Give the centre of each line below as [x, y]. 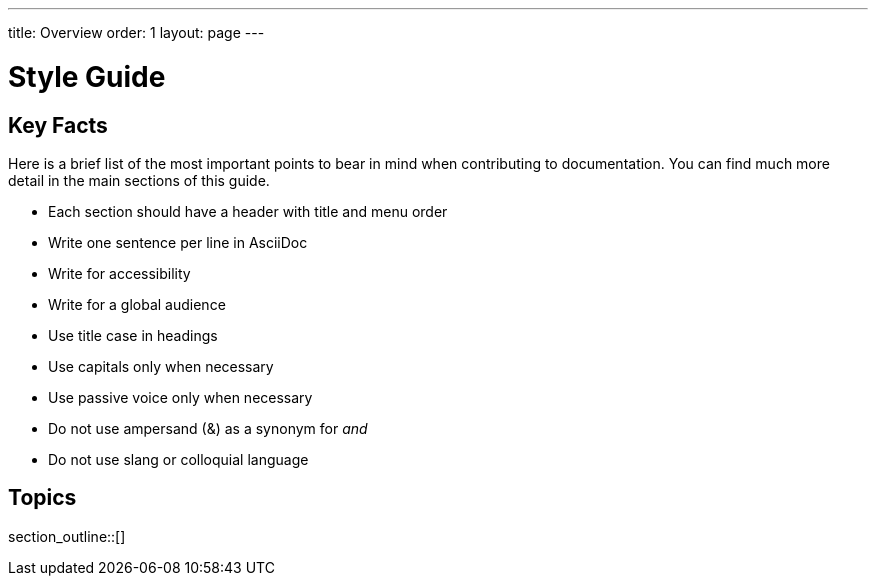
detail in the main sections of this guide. [139, 180]
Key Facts [58, 125]
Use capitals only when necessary [161, 366]
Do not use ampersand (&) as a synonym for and [208, 428]
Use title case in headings [133, 335]
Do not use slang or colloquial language [178, 459]
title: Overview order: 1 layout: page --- [136, 32]
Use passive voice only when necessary [180, 397]
